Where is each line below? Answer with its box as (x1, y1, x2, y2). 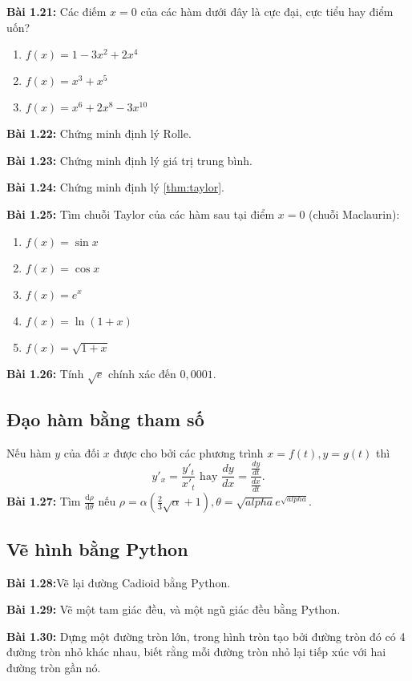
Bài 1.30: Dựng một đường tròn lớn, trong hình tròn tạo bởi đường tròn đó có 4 (6, 627, 406, 644)
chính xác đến (108, 365, 176, 381)
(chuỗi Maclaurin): (309, 205, 400, 222)
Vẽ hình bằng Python (6, 536, 188, 561)
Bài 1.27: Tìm (6, 493, 81, 510)
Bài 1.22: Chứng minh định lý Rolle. (6, 125, 192, 142)
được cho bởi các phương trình (113, 444, 264, 461)
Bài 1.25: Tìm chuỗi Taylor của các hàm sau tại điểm (6, 205, 275, 222)
